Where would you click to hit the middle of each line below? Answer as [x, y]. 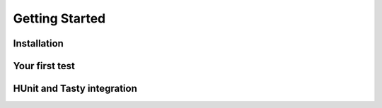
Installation [38, 43]
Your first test [44, 66]
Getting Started [59, 18]
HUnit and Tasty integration [75, 89]
